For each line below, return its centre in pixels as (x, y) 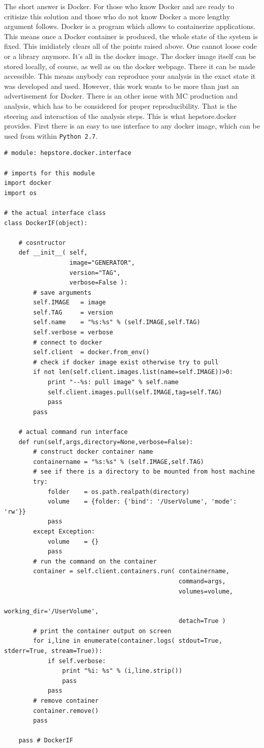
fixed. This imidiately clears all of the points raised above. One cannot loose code (130, 46)
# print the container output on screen (102, 631)
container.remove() (66, 711)
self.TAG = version (73, 312)
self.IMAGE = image (70, 303)
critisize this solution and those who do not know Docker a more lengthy (117, 16)
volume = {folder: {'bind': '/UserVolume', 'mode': (142, 502)
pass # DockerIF (46, 741)
